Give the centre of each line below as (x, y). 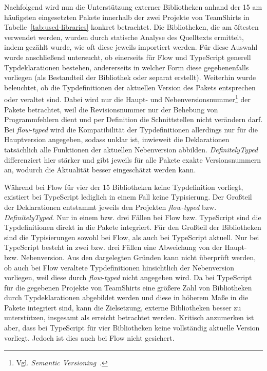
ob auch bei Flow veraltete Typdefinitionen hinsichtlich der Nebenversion (119, 267)
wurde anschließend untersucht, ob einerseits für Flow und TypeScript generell (128, 57)
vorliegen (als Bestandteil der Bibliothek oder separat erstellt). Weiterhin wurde (130, 77)
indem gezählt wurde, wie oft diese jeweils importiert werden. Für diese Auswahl (131, 47)
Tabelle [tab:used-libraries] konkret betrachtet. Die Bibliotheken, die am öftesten (131, 27)
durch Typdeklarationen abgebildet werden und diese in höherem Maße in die (126, 297)
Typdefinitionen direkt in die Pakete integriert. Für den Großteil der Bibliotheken (133, 227)
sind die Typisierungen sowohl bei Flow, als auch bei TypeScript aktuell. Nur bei (132, 237)
